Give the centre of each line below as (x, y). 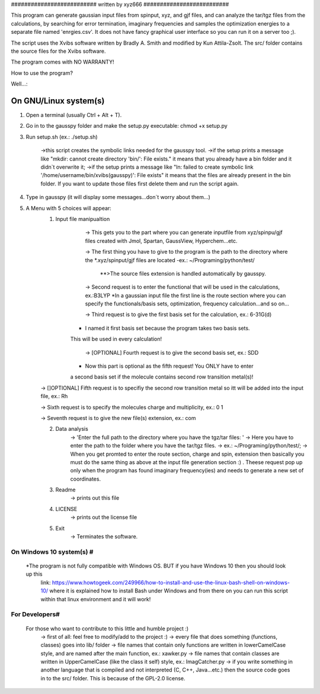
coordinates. (85, 479)
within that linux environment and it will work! (96, 599)
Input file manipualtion (83, 219)
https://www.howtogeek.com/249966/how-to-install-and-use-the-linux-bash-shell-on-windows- (171, 582)
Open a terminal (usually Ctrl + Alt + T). (74, 115)
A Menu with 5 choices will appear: (69, 208)
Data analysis (72, 429)
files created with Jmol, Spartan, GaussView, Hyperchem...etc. (161, 241)
